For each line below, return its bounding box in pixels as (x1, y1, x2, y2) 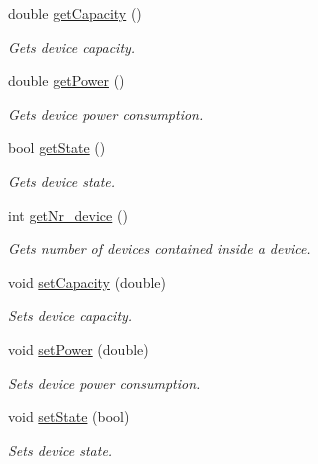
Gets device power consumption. (8, 103, 204, 124)
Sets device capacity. (8, 305, 133, 326)
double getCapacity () (8, 3, 142, 23)
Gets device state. (8, 170, 116, 191)
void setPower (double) (8, 338, 149, 359)
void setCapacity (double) (8, 271, 166, 292)
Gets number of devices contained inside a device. (8, 238, 311, 259)
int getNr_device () (8, 204, 128, 225)
